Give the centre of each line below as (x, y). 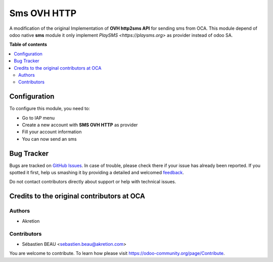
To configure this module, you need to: (50, 109)
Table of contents (28, 44)
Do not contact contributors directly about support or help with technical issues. (93, 182)
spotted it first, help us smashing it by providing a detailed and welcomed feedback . (97, 173)
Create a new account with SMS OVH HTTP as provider (80, 125)
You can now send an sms (49, 139)
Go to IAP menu (38, 118)
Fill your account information (52, 132)
